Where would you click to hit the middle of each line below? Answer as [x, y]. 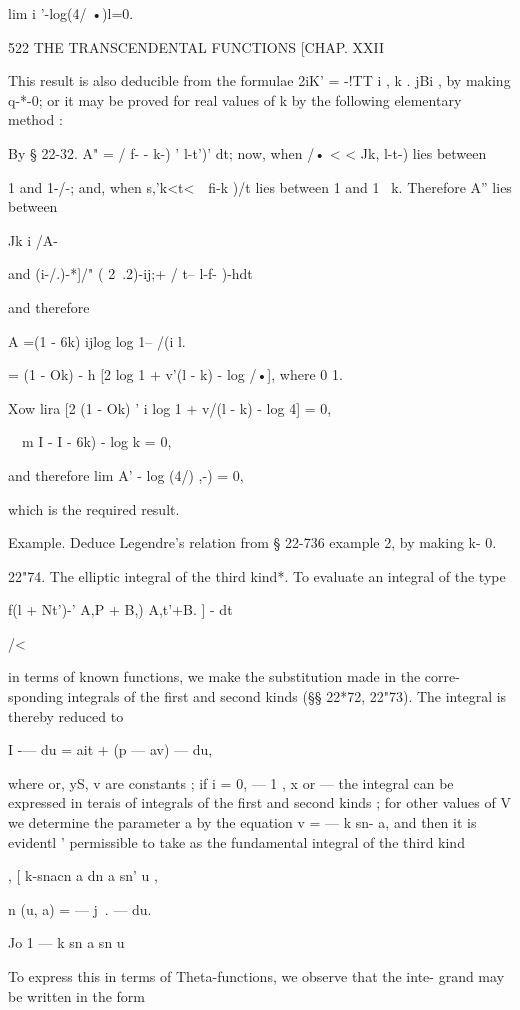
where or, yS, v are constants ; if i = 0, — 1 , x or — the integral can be [231, 782]
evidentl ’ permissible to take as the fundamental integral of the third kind [236, 841]
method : [35, 119]
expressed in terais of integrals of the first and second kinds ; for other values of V [259, 802]
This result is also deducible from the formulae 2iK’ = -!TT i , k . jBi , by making [259, 80]
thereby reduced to [66, 715]
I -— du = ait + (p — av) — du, [110, 749]
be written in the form [76, 995]
